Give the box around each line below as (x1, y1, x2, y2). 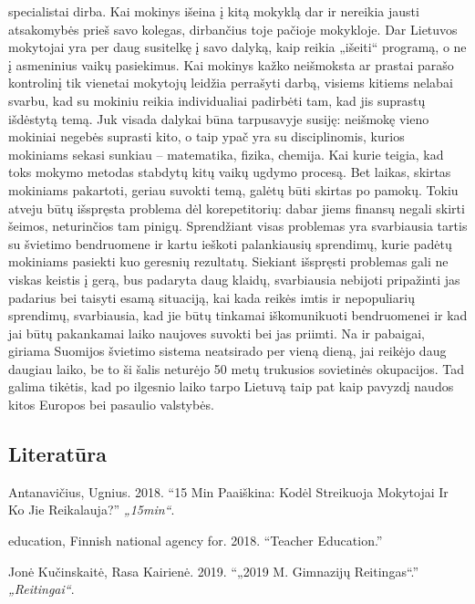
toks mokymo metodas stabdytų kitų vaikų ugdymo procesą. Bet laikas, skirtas (8, 162, 451, 182)
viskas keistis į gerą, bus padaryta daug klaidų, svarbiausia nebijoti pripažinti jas (8, 269, 460, 288)
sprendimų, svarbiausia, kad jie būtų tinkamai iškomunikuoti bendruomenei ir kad (8, 306, 468, 325)
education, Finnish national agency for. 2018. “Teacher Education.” (8, 531, 383, 550)
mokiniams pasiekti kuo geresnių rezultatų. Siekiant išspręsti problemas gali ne (8, 252, 449, 271)
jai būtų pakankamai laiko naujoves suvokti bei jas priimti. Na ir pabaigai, (8, 323, 425, 342)
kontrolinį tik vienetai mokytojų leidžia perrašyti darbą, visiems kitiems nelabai (8, 73, 453, 92)
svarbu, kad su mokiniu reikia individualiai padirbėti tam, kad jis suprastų (8, 90, 426, 109)
